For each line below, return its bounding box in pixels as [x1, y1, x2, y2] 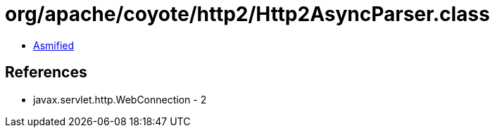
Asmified [33, 39, 75, 51]
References [5, 63, 87, 82]
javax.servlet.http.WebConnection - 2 [33, 93, 207, 106]
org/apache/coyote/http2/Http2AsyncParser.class [5, 2, 490, 26]
